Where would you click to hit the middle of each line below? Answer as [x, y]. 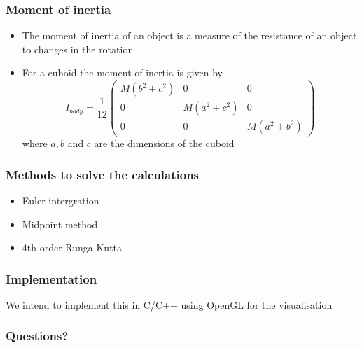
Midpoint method [60, 224]
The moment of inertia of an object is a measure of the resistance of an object [189, 35]
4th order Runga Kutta [72, 248]
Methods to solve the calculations [103, 174]
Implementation [51, 278]
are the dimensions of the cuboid [164, 143]
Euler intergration [61, 200]
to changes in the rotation [78, 49]
